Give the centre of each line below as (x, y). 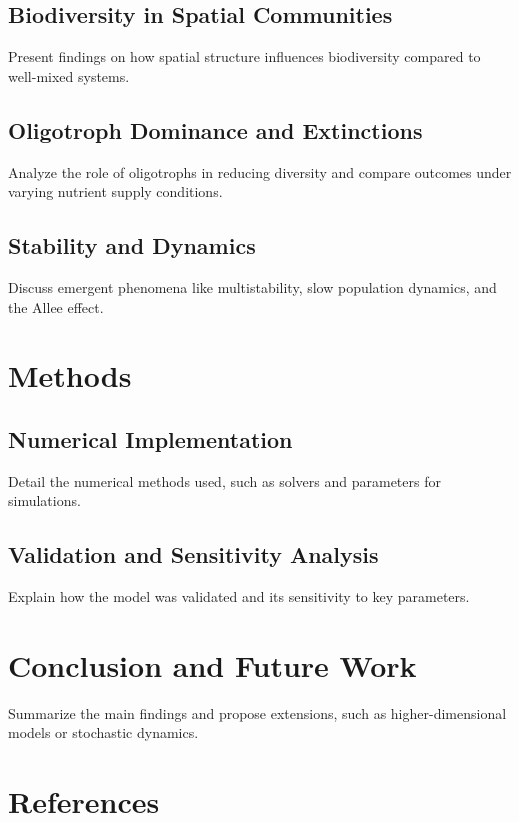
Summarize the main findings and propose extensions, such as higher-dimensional (257, 712)
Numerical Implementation (150, 438)
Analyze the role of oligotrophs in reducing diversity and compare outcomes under (260, 171)
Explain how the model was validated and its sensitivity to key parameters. (239, 596)
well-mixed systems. (69, 75)
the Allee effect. (56, 306)
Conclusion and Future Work (212, 664)
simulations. (44, 500)
